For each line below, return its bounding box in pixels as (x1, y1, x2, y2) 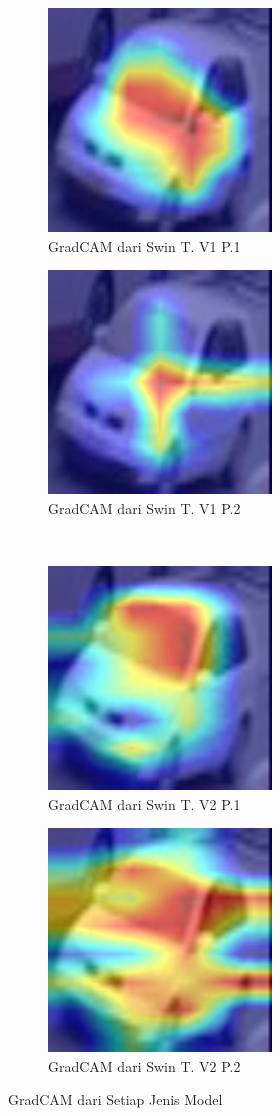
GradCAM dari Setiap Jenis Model (8, 1089, 223, 1110)
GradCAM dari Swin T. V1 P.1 (48, 235, 241, 256)
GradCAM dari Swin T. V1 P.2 (48, 497, 241, 518)
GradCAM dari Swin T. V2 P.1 (48, 793, 241, 814)
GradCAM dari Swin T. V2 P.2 (48, 1055, 241, 1076)
